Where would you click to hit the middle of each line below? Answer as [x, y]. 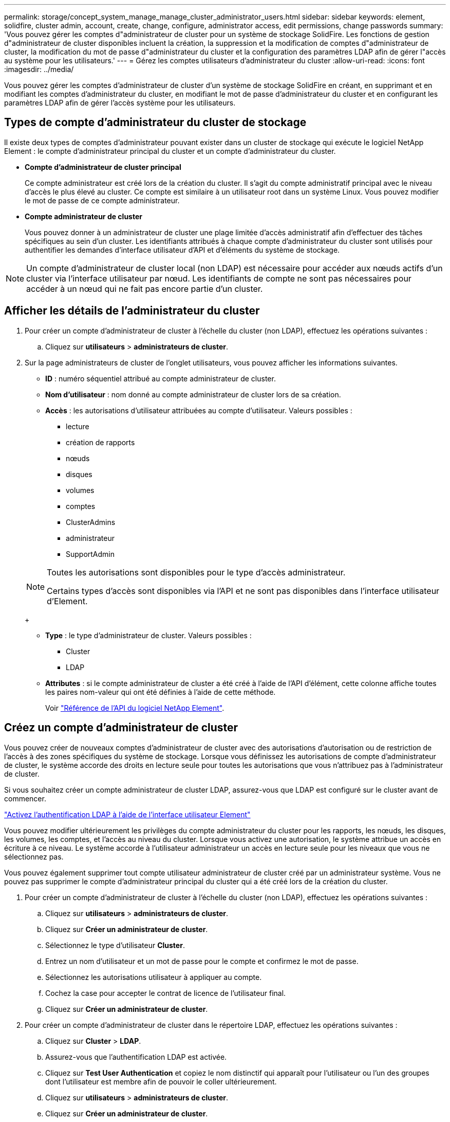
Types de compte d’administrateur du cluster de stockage [155, 122]
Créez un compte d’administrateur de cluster [121, 728]
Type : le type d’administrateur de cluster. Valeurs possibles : [148, 635]
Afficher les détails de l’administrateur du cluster [132, 311]
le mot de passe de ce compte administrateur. [102, 200]
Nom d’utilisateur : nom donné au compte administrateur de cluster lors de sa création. [193, 394]
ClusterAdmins [91, 522]
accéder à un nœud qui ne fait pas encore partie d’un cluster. [145, 288]
